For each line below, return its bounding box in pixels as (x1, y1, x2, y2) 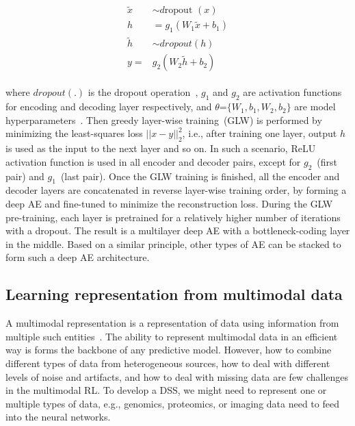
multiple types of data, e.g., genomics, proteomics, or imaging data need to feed (5, 396, 339, 410)
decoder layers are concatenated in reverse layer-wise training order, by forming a (5, 183, 347, 197)
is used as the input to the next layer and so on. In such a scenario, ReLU (5, 141, 316, 155)
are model (294, 99, 336, 114)
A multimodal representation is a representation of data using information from (5, 316, 339, 330)
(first (317, 154, 338, 168)
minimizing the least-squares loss (5, 126, 143, 140)
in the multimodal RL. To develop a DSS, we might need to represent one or (5, 383, 327, 397)
